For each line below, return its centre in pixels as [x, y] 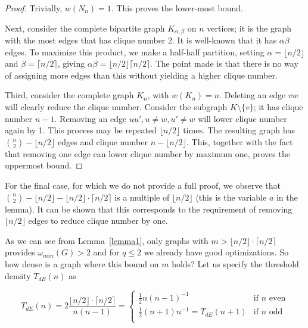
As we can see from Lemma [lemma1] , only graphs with [107, 240]
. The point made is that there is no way [224, 63]
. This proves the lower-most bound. [177, 8]
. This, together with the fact [240, 141]
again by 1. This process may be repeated [81, 130]
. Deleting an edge [253, 95]
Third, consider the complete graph [69, 95]
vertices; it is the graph [249, 28]
